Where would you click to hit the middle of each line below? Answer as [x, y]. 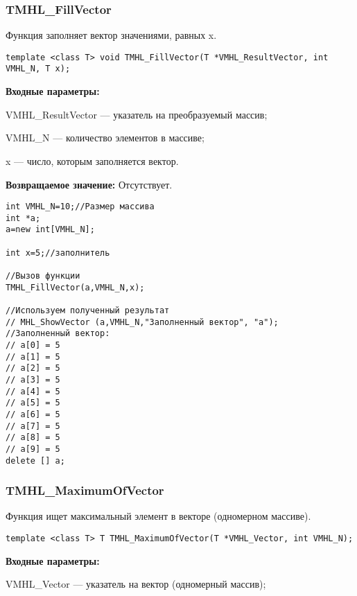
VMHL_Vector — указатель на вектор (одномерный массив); [136, 584]
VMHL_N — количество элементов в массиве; [105, 138]
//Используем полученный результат [88, 310]
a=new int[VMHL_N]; [50, 230]
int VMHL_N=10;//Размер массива [80, 207]
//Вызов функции [43, 276]
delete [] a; [35, 461]
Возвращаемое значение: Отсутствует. [89, 184]
